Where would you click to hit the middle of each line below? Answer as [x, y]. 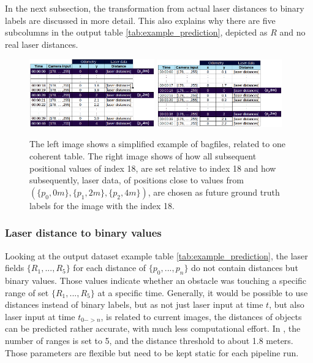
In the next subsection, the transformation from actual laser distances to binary [155, 8]
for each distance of [110, 268]
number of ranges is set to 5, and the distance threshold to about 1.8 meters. [149, 340]
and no [292, 32]
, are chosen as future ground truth [214, 192]
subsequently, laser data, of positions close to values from [137, 180]
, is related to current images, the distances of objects [201, 316]
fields [15, 268]
